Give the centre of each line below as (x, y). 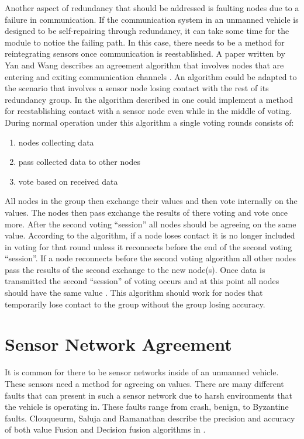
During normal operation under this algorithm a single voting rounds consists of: (149, 122)
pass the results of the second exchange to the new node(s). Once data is (135, 269)
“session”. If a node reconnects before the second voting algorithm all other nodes (150, 258)
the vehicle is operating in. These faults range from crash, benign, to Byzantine (147, 407)
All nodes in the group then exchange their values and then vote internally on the (151, 201)
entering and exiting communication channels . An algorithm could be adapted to (151, 76)
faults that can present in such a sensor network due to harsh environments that (148, 395)
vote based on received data (68, 181)
